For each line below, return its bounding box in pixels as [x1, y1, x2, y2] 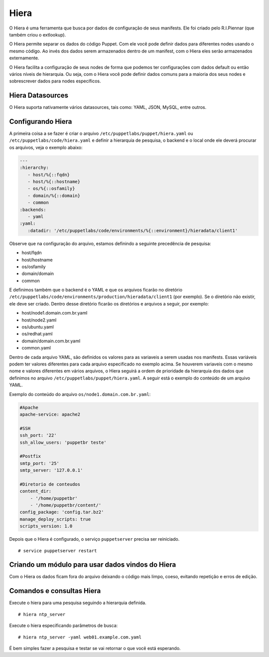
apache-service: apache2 [19, 411, 81, 417]
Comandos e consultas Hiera [9, 587, 101, 595]
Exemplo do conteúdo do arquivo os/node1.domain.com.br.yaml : [9, 391, 151, 397]
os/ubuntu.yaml [21, 324, 54, 330]
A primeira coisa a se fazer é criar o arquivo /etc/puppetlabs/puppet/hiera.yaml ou [9, 130, 193, 137]
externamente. [9, 55, 39, 61]
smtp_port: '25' [19, 460, 60, 466]
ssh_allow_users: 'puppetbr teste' [19, 439, 107, 445]
